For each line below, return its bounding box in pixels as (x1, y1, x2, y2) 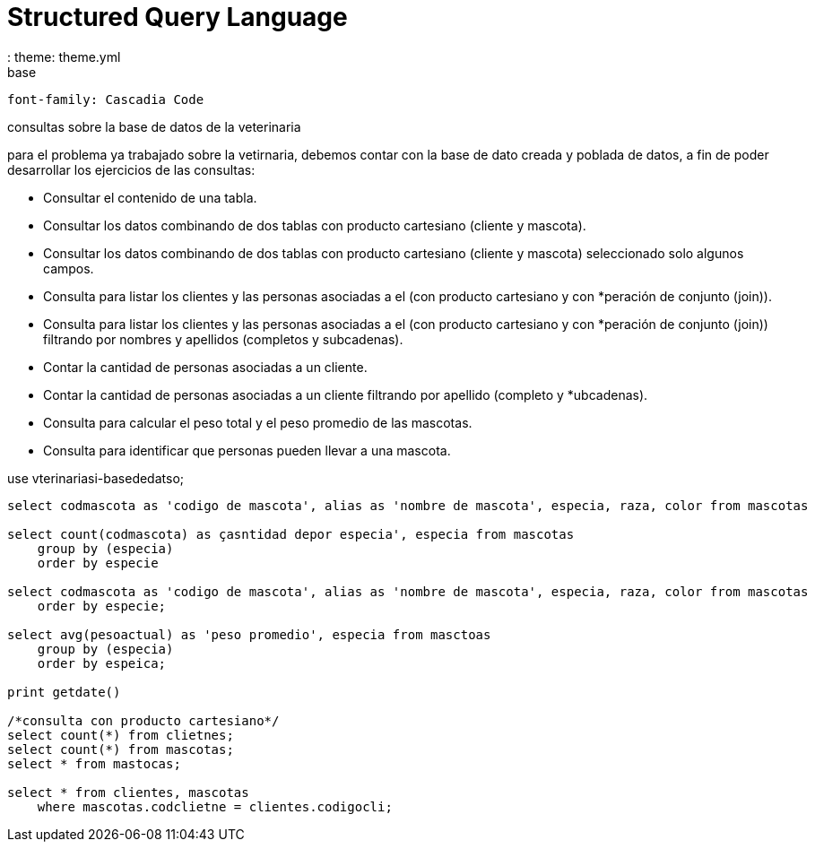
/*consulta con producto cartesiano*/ (7, 713, 280, 728)
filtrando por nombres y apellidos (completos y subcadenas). (43, 331, 403, 347)
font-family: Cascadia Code (7, 91, 204, 107)
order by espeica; (37, 655, 167, 671)
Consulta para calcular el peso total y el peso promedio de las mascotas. (43, 414, 473, 430)
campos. (43, 260, 94, 276)
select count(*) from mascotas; (7, 741, 234, 757)
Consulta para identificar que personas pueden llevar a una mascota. (43, 442, 451, 458)
